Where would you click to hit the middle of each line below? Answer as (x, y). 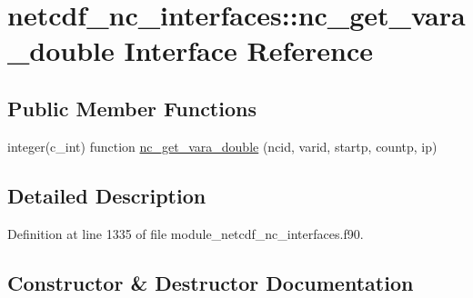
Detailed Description (107, 195)
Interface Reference (249, 50)
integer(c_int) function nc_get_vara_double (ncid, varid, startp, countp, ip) (222, 146)
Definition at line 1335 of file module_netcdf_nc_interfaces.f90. (186, 233)
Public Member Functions (132, 108)
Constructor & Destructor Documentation (211, 282)
